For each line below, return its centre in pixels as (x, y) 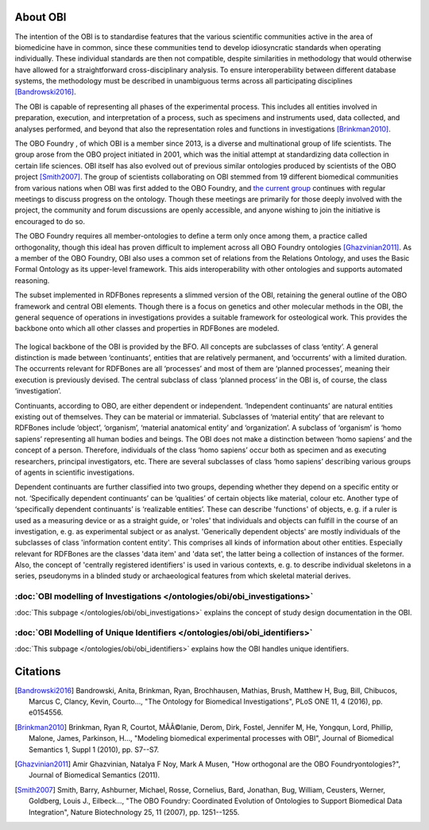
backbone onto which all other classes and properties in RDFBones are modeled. (147, 328)
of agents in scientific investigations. (75, 472)
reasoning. (32, 280)
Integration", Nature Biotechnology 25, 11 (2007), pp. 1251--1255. (134, 812)
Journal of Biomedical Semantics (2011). (95, 775)
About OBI (41, 17)
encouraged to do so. (50, 221)
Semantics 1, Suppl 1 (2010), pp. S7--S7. (94, 749)
